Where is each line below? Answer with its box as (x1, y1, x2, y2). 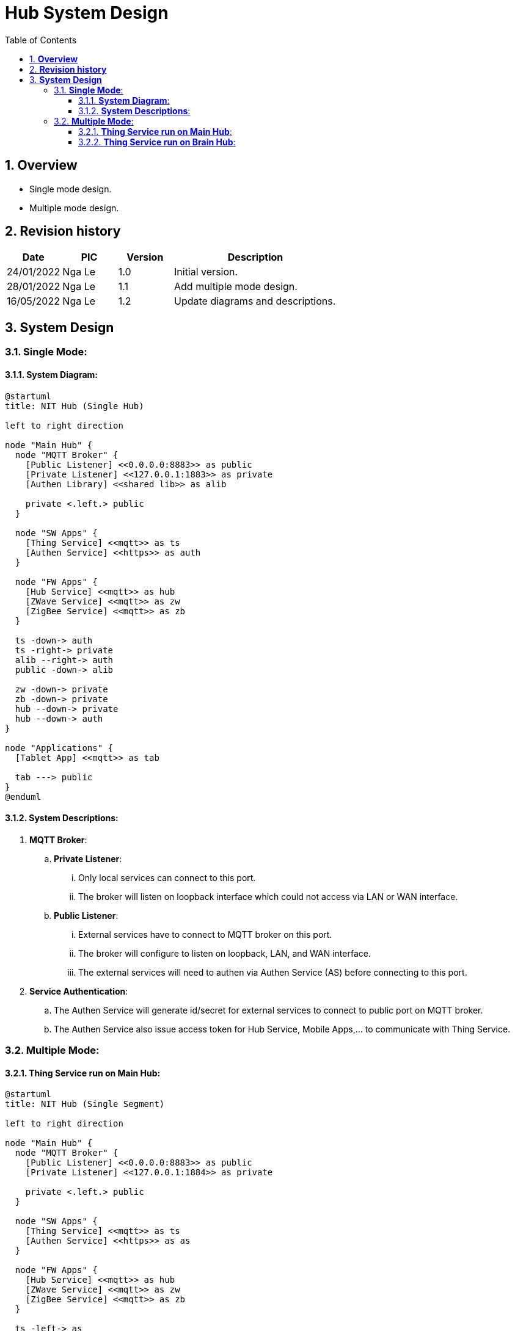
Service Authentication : (29, 985, 128, 996)
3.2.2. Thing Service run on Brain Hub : (78, 136, 236, 147)
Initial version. (174, 266, 238, 278)
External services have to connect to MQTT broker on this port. (78, 929, 332, 940)
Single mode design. (29, 183, 112, 194)
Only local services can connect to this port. (78, 872, 256, 883)
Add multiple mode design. (174, 280, 298, 293)
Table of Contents (5, 34, 77, 45)
